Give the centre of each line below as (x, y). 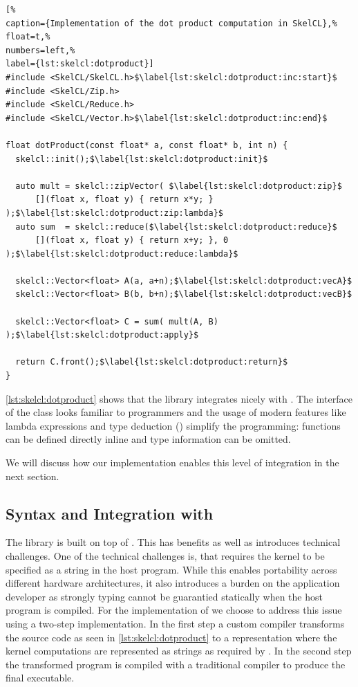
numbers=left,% (40, 50)
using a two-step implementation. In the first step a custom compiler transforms (175, 623)
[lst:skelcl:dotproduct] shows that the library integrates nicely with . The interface (179, 398)
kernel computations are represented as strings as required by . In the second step (179, 651)
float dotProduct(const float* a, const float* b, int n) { (147, 145)
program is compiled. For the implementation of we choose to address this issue (174, 610)
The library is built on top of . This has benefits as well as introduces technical (173, 542)
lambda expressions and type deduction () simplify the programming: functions (173, 425)
